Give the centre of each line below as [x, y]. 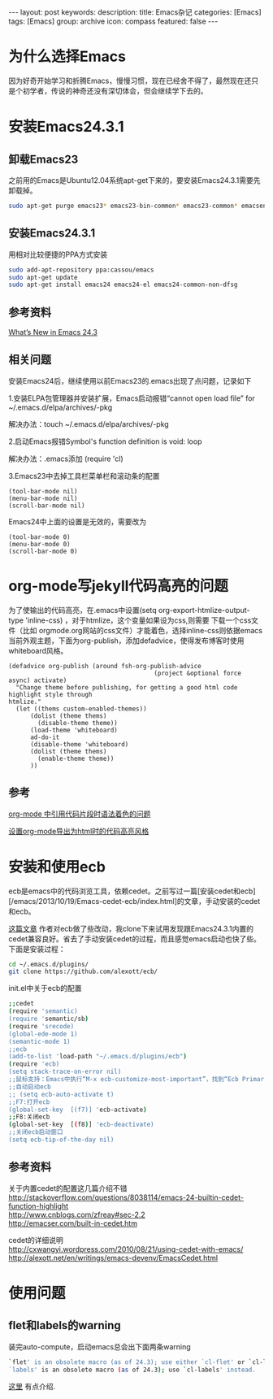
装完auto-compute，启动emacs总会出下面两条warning [100, 1346]
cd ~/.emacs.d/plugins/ [49, 964]
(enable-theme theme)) [76, 758]
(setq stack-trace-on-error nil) [65, 1072]
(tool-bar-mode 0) [39, 537]
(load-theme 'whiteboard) [74, 730]
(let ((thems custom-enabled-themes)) [82, 709]
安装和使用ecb [57, 867]
